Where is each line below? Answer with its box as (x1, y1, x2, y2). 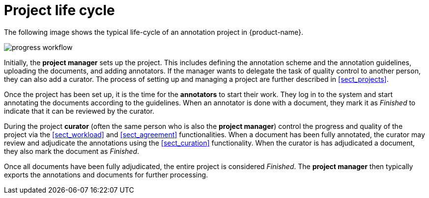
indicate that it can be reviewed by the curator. (4, 106, 154, 115)
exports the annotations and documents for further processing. (4, 170, 208, 179)
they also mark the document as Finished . (4, 147, 140, 155)
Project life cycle (4, 2, 115, 19)
